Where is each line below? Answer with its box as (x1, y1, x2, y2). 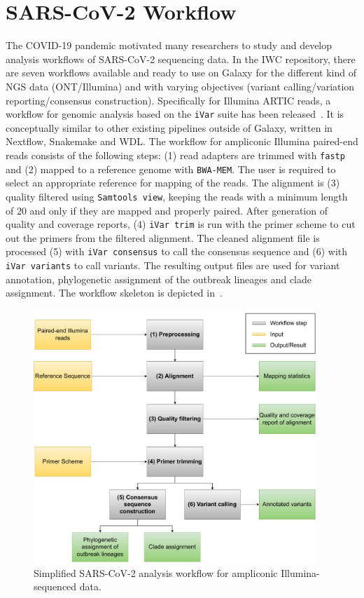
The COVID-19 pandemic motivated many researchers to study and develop (6, 38, 332, 53)
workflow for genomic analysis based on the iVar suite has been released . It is (6, 107, 344, 121)
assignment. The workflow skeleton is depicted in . (6, 285, 223, 300)
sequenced (34, 579, 77, 594)
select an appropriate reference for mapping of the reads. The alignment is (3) (6, 175, 340, 190)
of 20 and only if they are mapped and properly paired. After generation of (6, 203, 328, 217)
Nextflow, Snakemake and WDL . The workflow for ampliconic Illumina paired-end (6, 134, 358, 149)
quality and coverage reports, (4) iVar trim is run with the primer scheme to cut (6, 217, 356, 231)
